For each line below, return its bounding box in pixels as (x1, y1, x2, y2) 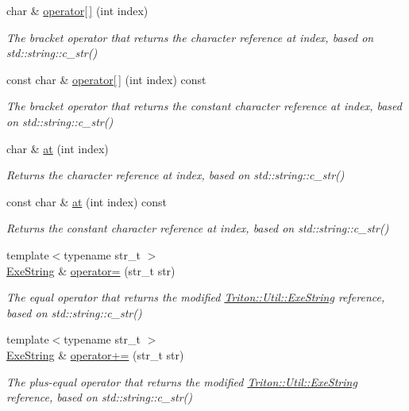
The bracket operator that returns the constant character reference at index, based (6, 98, 402, 114)
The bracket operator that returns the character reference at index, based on (6, 29, 374, 45)
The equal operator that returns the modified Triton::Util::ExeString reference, (6, 289, 385, 305)
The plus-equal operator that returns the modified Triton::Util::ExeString (6, 373, 357, 390)
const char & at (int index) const (6, 193, 168, 209)
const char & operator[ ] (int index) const (6, 71, 206, 87)
